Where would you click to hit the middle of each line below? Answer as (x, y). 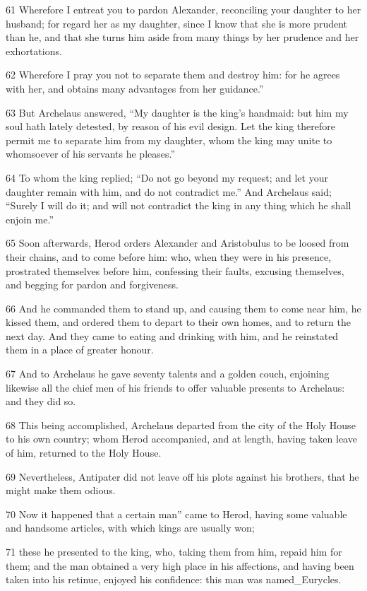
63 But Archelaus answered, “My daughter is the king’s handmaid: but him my (177, 112)
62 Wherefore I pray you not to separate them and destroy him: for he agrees (173, 75)
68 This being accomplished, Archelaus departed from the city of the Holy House (181, 425)
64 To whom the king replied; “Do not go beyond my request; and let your (167, 177)
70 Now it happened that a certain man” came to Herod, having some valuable (176, 514)
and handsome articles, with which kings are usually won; (130, 528)
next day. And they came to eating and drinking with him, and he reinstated (172, 335)
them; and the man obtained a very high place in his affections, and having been (180, 565)
